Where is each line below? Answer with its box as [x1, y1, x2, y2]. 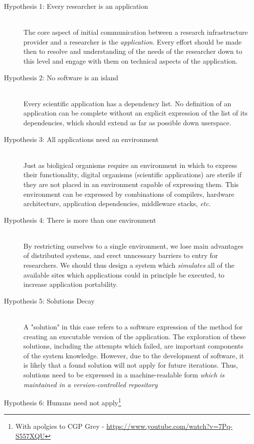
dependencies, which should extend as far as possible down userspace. [23, 117, 232, 127]
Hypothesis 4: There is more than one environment [4, 214, 156, 225]
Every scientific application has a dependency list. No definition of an [23, 98, 232, 108]
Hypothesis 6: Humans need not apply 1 [4, 396, 121, 407]
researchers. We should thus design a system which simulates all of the [23, 260, 234, 270]
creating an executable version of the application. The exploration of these [23, 331, 246, 341]
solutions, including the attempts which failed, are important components [23, 341, 243, 351]
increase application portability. [23, 279, 118, 289]
